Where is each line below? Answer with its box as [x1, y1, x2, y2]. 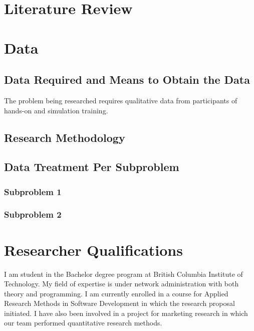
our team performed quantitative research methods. [4, 317, 162, 328]
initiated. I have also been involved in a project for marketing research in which [4, 307, 248, 318]
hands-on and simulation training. [4, 105, 108, 115]
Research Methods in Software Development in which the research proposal [4, 298, 235, 308]
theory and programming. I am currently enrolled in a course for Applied [4, 288, 228, 298]
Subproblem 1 [4, 185, 62, 198]
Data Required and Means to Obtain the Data [4, 72, 250, 87]
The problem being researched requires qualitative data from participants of [4, 95, 237, 105]
